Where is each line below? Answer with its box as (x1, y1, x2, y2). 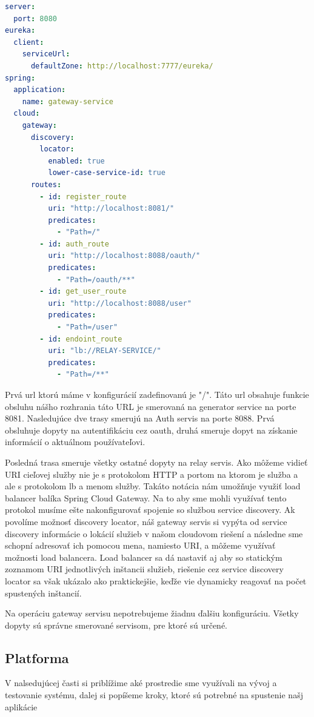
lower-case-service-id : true (48, 168, 165, 177)
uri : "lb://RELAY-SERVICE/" (48, 346, 161, 355)
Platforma (5, 648, 69, 667)
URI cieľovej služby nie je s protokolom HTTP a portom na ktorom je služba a (5, 468, 298, 480)
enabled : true (48, 156, 105, 165)
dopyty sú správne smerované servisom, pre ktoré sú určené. (5, 618, 227, 631)
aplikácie (5, 700, 38, 713)
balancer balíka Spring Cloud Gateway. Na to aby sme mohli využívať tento (5, 491, 287, 504)
